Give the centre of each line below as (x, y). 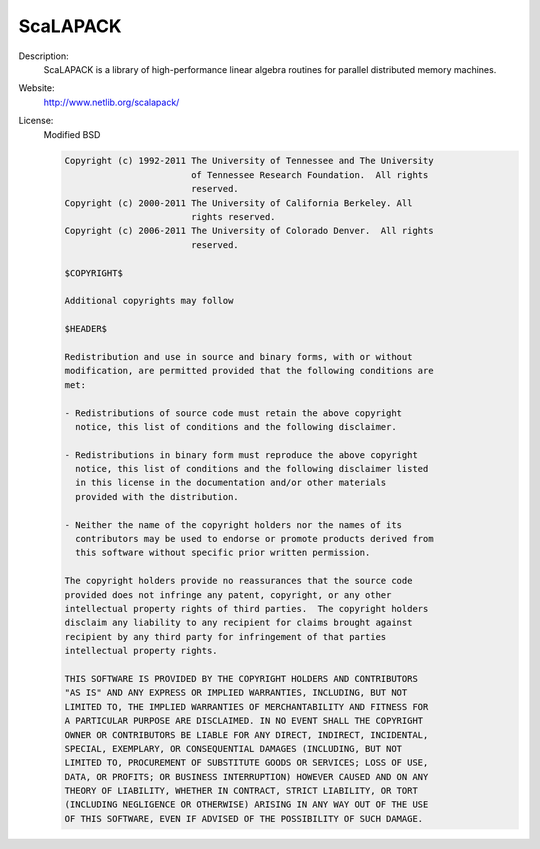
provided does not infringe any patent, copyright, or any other (228, 594)
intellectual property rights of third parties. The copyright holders (246, 608)
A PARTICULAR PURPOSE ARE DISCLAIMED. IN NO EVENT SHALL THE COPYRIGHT (244, 721)
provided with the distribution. (157, 496)
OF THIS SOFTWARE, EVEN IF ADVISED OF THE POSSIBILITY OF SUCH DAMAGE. (244, 818)
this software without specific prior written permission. (223, 553)
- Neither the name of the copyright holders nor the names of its (233, 524)
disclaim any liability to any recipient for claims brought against (238, 623)
